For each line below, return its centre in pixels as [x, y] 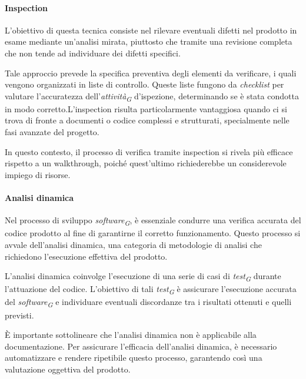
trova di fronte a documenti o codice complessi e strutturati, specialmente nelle [147, 120]
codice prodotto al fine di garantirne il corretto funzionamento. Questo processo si [153, 233]
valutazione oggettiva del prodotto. [68, 369]
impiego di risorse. [38, 174]
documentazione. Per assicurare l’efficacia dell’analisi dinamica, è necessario [141, 346]
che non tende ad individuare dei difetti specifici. [93, 53]
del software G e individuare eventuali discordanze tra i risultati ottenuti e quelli [148, 303]
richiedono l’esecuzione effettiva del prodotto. [86, 256]
